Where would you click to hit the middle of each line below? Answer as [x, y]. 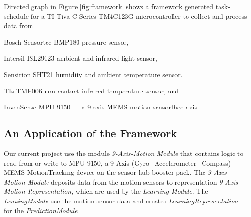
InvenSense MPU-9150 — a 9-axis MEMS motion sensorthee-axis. [102, 107]
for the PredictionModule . [42, 210]
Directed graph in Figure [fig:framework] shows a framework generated [109, 6]
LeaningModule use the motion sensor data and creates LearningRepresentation [121, 200]
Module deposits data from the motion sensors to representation [122, 181]
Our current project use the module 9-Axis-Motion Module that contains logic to [124, 153]
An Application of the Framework [91, 133]
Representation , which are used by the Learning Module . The [118, 191]
